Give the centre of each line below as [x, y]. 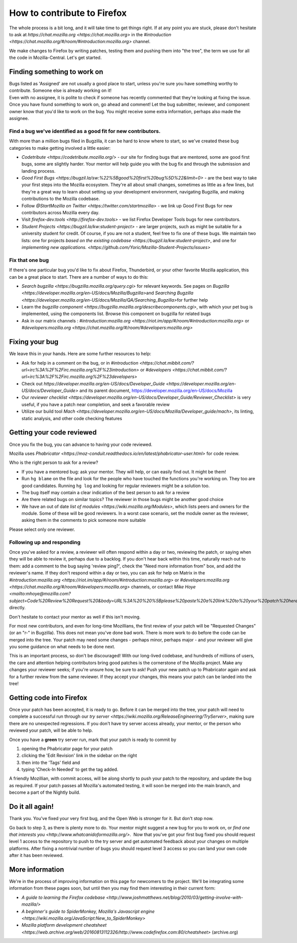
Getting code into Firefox [48, 698]
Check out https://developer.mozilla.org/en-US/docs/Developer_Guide [93, 383]
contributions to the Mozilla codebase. [61, 199]
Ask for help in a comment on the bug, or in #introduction [80, 363]
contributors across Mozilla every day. [61, 213]
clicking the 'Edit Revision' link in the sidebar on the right [79, 755]
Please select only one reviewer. [42, 529]
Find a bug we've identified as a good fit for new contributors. [85, 131]
